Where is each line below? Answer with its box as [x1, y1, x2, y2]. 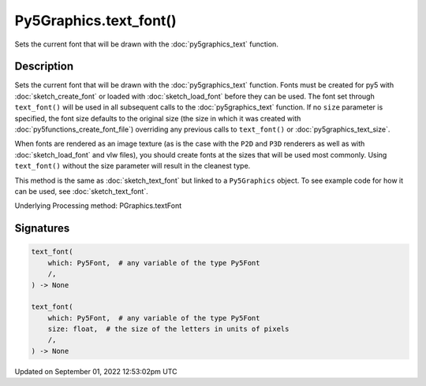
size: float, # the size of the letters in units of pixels [47, 325, 290, 334]
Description [14, 60, 74, 73]
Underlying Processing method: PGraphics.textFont [14, 201, 182, 210]
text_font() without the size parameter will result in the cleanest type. [14, 161, 251, 171]
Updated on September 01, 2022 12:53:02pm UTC [14, 366, 177, 376]
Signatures [14, 221, 70, 236]
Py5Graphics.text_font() [14, 12, 177, 29]
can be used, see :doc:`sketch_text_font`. [14, 186, 149, 196]
